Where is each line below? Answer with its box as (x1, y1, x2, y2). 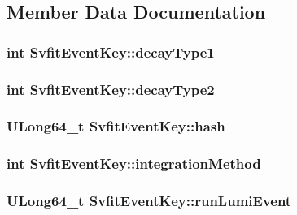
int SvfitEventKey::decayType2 (7, 79, 215, 99)
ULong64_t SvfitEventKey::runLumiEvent (7, 191, 292, 211)
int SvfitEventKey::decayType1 (7, 41, 215, 62)
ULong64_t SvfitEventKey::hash (7, 116, 225, 136)
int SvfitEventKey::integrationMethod (7, 153, 261, 174)
